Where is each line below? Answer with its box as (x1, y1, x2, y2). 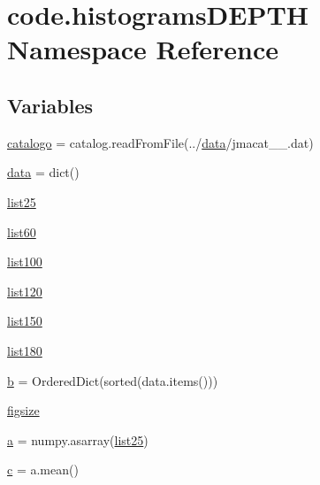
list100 (7, 252, 42, 271)
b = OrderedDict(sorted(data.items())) (7, 371, 218, 389)
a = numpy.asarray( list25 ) (7, 430, 149, 449)
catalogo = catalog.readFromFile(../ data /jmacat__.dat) (7, 133, 314, 151)
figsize (7, 401, 40, 420)
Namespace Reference (7, 31, 278, 67)
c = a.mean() (7, 460, 79, 479)
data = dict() (7, 163, 80, 181)
